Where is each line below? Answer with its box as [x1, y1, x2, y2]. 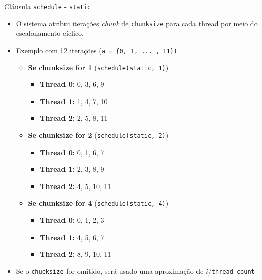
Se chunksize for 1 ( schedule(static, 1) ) [28, 62, 169, 72]
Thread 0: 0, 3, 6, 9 [40, 79, 104, 89]
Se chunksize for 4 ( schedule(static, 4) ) [28, 198, 169, 208]
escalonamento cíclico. [16, 28, 84, 38]
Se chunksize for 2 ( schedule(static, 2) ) [28, 130, 169, 140]
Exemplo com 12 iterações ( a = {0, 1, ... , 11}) [16, 44, 177, 55]
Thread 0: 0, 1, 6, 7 [40, 147, 104, 157]
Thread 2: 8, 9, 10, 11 [40, 249, 111, 259]
